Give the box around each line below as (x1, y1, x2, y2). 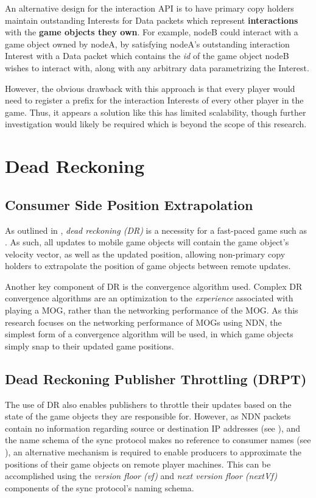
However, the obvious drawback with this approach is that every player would (5, 82, 295, 94)
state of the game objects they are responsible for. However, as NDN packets (5, 410, 291, 423)
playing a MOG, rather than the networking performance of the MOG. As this (5, 304, 298, 317)
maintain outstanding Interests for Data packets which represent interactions (5, 13, 298, 26)
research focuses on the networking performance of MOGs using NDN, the (5, 315, 282, 328)
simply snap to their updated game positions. (5, 339, 174, 352)
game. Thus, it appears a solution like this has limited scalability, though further (5, 105, 306, 118)
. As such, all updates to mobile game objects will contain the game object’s (5, 236, 289, 248)
